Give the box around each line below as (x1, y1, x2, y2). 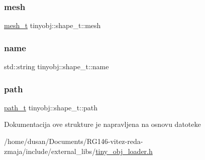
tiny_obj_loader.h (95, 145, 153, 156)
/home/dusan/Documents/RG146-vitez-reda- (4, 136, 143, 146)
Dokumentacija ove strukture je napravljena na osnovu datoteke (4, 119, 201, 129)
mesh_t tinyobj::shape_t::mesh (4, 20, 101, 31)
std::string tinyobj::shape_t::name (4, 61, 109, 72)
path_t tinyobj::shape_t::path (4, 102, 98, 112)
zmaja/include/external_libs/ (4, 145, 96, 156)
